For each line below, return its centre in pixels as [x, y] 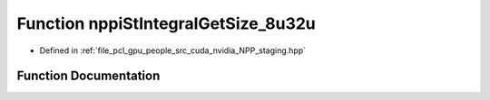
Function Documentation [88, 76]
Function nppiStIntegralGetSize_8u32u [167, 23]
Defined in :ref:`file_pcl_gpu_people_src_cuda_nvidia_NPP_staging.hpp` [173, 50]
